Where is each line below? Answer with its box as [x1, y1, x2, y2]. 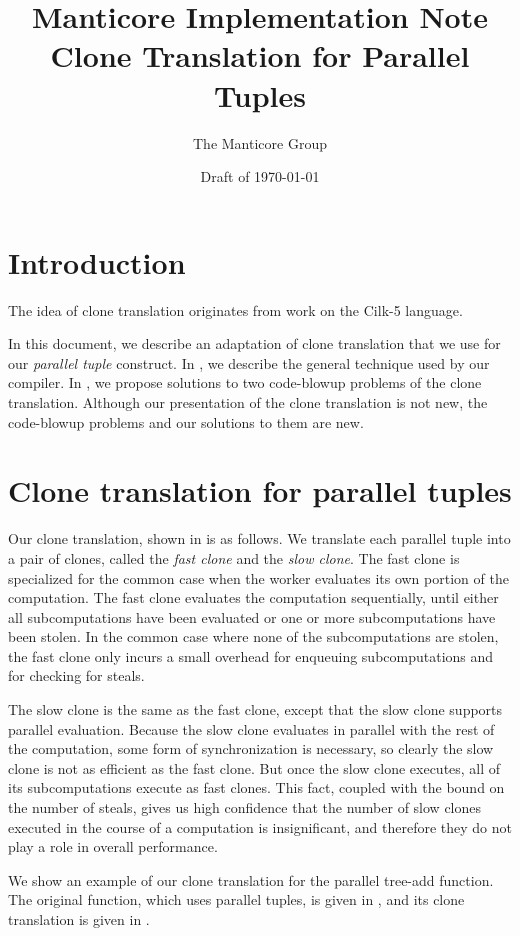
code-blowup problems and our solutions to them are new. [8, 411, 364, 432]
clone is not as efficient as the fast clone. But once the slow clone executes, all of [8, 757, 501, 778]
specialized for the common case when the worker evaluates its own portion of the [8, 567, 509, 588]
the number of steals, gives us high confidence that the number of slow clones [8, 797, 482, 818]
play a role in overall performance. [8, 836, 218, 857]
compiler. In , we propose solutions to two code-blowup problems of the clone [8, 372, 482, 393]
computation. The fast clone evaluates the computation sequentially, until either [8, 587, 499, 608]
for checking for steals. [8, 665, 145, 686]
